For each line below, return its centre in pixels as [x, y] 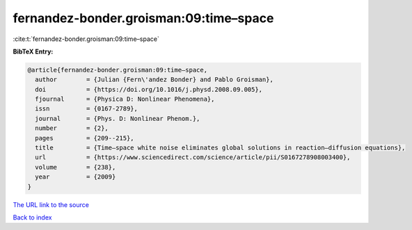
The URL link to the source [51, 204]
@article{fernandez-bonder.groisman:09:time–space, [118, 70]
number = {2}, [72, 128]
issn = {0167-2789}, [87, 109]
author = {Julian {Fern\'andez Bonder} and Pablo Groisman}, [154, 80]
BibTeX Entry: [33, 51]
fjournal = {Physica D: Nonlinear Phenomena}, [125, 99]
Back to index [32, 217]
